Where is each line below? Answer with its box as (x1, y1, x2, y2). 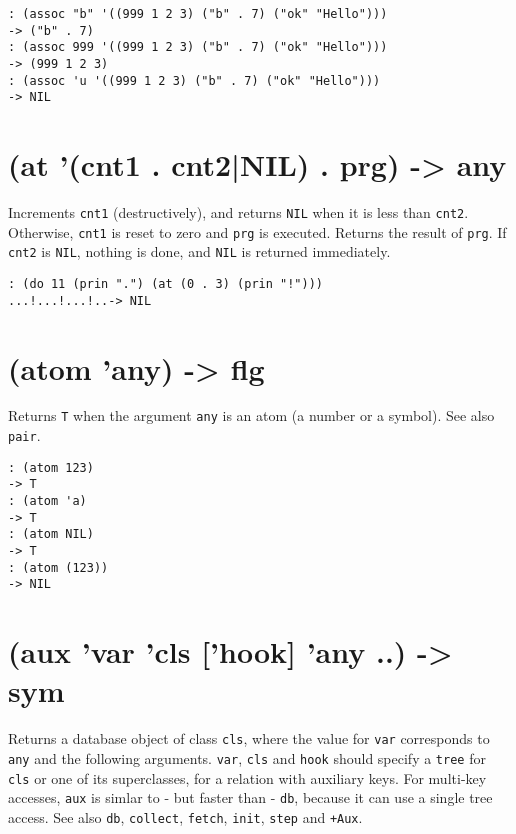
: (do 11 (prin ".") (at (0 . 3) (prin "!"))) (8, 277, 323, 292)
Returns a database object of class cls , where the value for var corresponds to (8, 728, 490, 749)
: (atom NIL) (8, 527, 94, 542)
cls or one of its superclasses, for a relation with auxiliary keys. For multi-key (8, 767, 487, 788)
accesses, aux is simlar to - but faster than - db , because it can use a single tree (8, 787, 493, 808)
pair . (8, 425, 41, 446)
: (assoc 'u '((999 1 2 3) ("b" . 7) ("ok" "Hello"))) (8, 73, 381, 88)
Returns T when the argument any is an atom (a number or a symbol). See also (8, 405, 495, 426)
